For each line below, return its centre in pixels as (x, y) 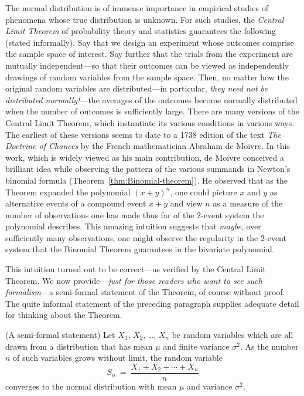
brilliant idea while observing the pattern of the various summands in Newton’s (148, 169)
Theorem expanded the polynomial (68, 192)
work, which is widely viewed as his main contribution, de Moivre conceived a (145, 157)
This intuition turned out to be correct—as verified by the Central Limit (136, 269)
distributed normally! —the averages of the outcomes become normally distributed (151, 99)
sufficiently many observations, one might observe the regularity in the (132, 237)
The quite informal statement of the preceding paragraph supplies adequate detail (152, 303)
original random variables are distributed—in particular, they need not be (136, 88)
